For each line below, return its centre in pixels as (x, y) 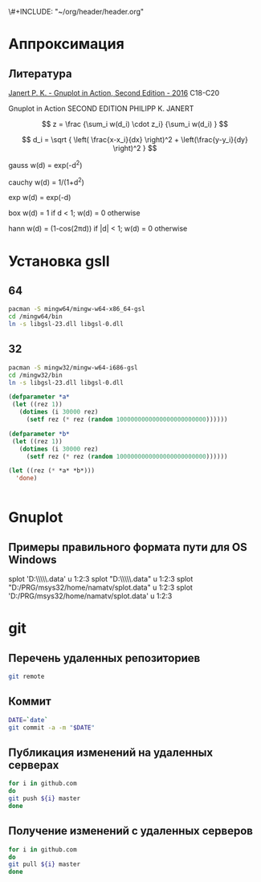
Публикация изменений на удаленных (111, 752)
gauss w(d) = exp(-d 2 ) (45, 164)
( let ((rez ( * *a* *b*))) (51, 471)
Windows (33, 559)
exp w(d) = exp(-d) (40, 198)
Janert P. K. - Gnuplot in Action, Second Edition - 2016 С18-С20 (114, 93)
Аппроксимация (66, 44)
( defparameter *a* (39, 397)
